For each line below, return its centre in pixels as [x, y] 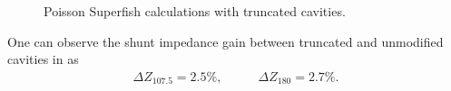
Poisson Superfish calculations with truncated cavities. [195, 11]
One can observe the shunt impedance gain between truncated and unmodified [225, 41]
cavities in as [43, 59]
